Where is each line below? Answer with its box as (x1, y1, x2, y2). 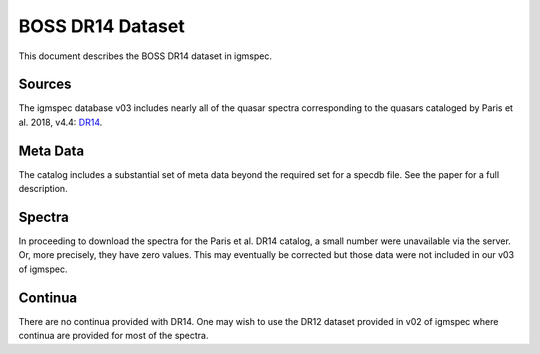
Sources (18, 76, 72, 93)
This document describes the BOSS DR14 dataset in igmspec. (18, 50, 272, 62)
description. (18, 183, 69, 195)
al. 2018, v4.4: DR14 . (18, 116, 103, 128)
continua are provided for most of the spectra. (18, 330, 209, 342)
